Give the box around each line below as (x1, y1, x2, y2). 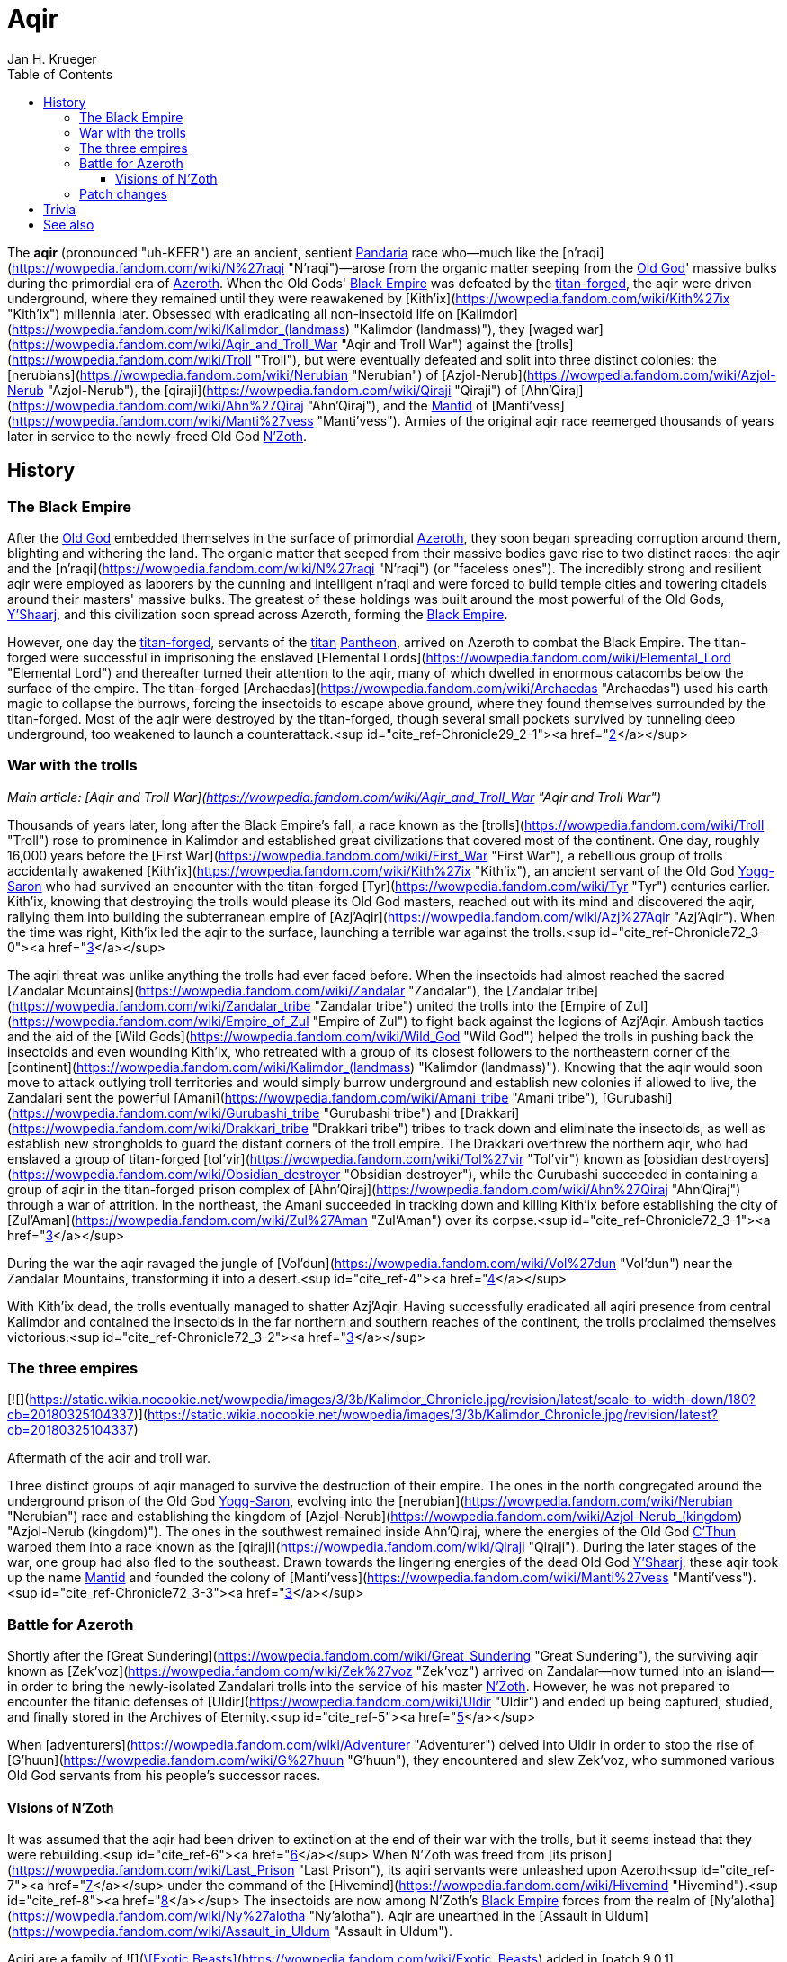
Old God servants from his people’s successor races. (7, 1768, 321, 1784)
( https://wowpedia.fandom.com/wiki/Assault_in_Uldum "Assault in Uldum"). (7, 1923, 452, 1939)
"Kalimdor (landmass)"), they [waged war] (353, 320, 604, 337)
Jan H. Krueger (7, 50, 97, 67)
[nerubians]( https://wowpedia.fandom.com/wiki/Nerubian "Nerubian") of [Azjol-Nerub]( (7, 366, 528, 382)
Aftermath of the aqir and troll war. (7, 1450, 211, 1466)
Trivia (43, 201, 76, 217)
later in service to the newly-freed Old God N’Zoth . (7, 427, 307, 444)
